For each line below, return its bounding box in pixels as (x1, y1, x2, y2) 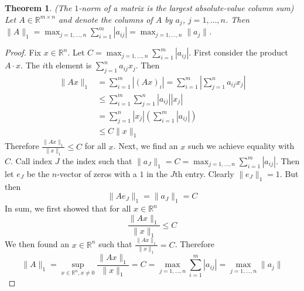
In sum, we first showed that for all (5, 202, 131, 214)
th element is (45, 59, 92, 71)
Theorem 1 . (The (5, 2, 72, 13)
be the (26, 167, 50, 179)
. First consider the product (189, 46, 288, 58)
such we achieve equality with (187, 140, 295, 152)
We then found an (5, 238, 70, 250)
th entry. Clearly (175, 167, 234, 179)
